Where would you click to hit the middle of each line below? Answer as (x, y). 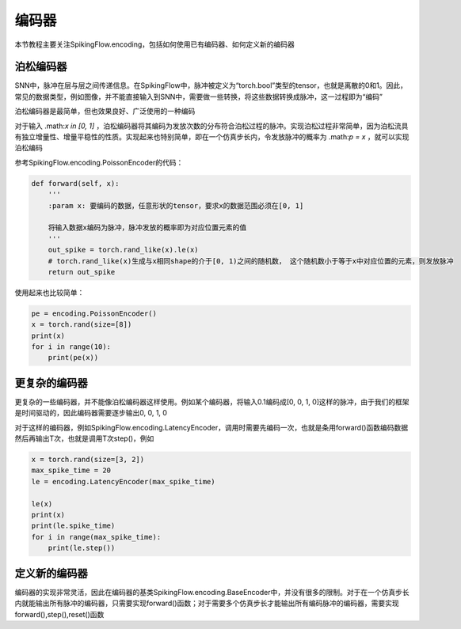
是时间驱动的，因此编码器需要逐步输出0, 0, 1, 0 (91, 413)
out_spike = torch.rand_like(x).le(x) (123, 250)
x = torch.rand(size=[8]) (82, 325)
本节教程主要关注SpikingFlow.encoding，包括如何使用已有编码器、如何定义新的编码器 (154, 44)
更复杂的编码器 (51, 383)
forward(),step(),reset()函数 (59, 614)
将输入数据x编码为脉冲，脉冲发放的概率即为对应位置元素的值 (147, 228)
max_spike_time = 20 (71, 470)
